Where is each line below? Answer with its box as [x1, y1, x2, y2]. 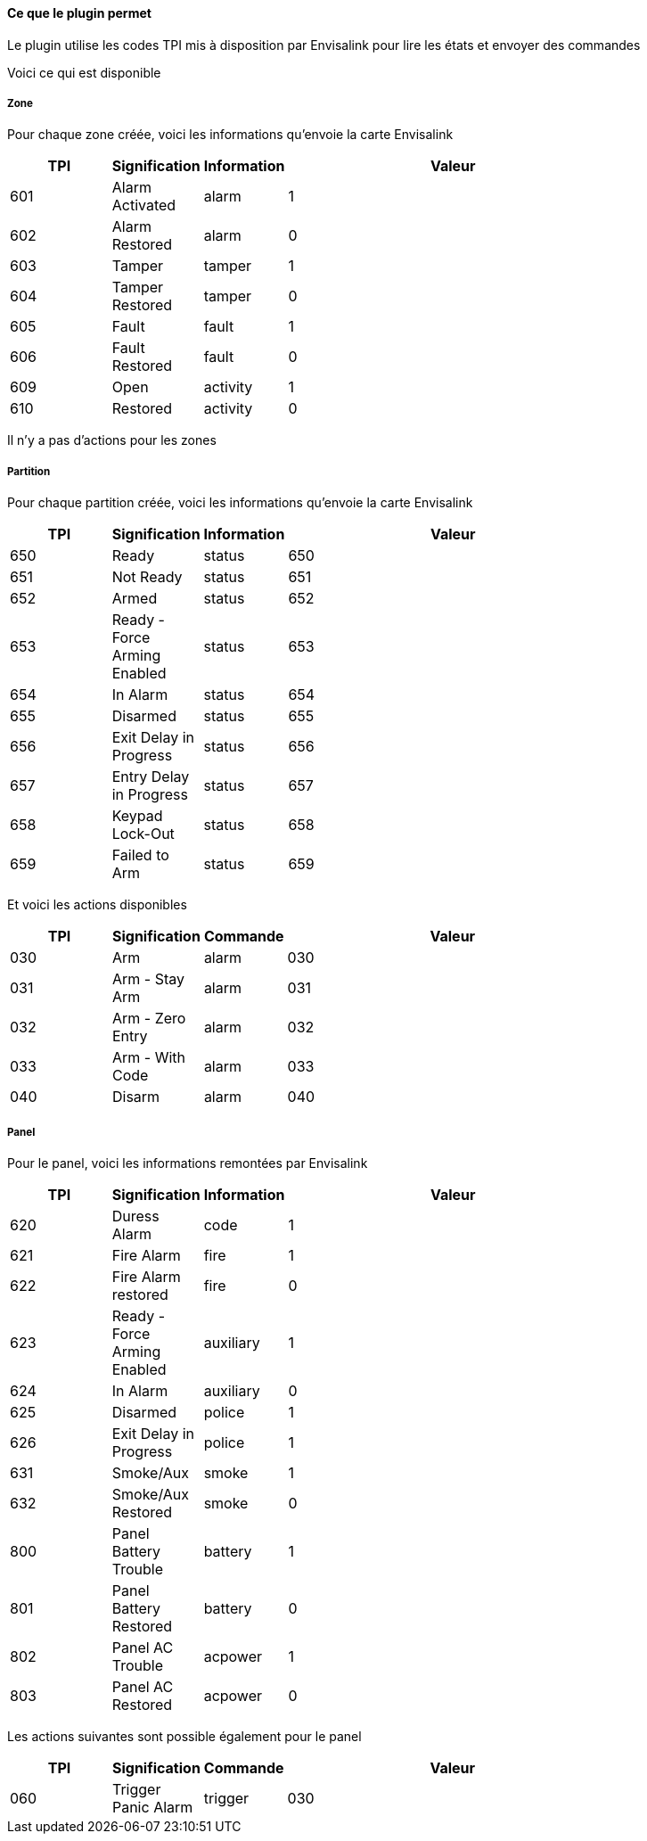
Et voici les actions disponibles [7, 897, 187, 913]
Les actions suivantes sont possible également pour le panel [7, 1728, 362, 1744]
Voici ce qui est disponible [7, 64, 161, 80]
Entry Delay [111, 768, 190, 786]
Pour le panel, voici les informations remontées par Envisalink [7, 1155, 368, 1171]
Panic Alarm [111, 1797, 193, 1816]
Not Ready [111, 568, 183, 587]
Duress [111, 1206, 160, 1225]
